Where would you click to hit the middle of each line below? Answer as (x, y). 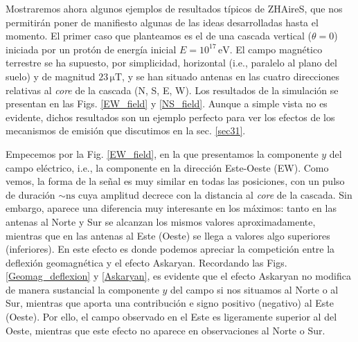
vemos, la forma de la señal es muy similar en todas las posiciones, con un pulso (175, 181)
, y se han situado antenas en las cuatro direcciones (231, 76)
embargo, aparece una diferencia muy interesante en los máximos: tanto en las (171, 208)
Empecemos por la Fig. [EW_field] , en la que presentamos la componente (162, 153)
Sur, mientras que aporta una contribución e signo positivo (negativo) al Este (170, 303)
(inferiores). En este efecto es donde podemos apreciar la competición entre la (170, 249)
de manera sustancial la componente (82, 289)
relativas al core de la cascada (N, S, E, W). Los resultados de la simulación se (172, 90)
